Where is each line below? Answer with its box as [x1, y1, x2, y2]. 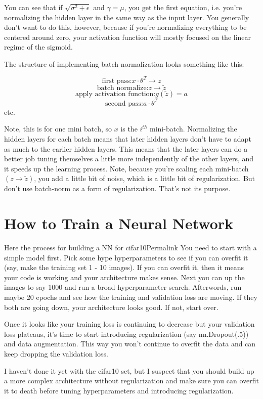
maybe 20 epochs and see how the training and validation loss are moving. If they [4, 292, 257, 302]
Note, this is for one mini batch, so [4, 123, 112, 134]
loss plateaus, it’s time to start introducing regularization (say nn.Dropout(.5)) [4, 328, 249, 339]
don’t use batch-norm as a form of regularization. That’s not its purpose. [4, 183, 231, 194]
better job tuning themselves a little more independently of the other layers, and [4, 153, 254, 164]
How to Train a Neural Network [4, 213, 234, 234]
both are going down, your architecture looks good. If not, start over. [4, 301, 218, 312]
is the [120, 123, 138, 134]
